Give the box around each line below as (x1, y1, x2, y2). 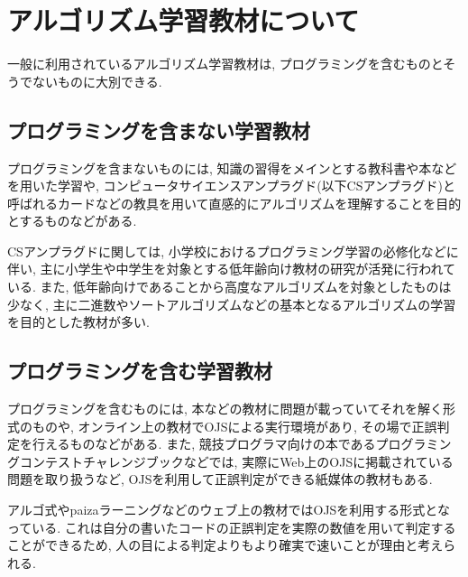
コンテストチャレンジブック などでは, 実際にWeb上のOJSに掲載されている (19, 451, 454, 470)
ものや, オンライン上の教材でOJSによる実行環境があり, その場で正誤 (32, 416, 437, 435)
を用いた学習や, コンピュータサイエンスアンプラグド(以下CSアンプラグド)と (7, 176, 455, 195)
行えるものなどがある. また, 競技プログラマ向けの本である (32, 434, 376, 453)
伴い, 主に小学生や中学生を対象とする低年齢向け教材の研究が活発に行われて (7, 259, 456, 278)
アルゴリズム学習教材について (7, 2, 360, 39)
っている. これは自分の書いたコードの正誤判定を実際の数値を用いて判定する (7, 517, 456, 536)
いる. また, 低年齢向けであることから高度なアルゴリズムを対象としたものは (7, 277, 452, 296)
